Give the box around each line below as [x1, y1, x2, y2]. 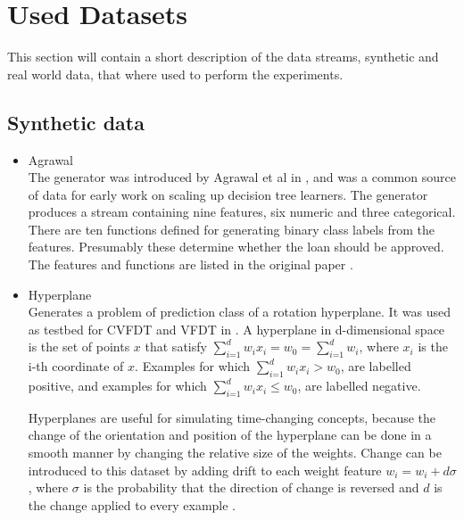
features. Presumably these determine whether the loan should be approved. [28, 237, 444, 256]
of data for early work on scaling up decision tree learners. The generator [28, 185, 428, 203]
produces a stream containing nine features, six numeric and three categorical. [28, 202, 456, 221]
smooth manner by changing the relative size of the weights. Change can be [28, 443, 442, 462]
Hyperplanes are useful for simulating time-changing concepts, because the [28, 408, 436, 426]
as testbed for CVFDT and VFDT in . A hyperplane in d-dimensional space [28, 319, 445, 338]
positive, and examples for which [28, 376, 207, 395]
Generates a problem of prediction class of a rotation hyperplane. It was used [28, 302, 451, 321]
